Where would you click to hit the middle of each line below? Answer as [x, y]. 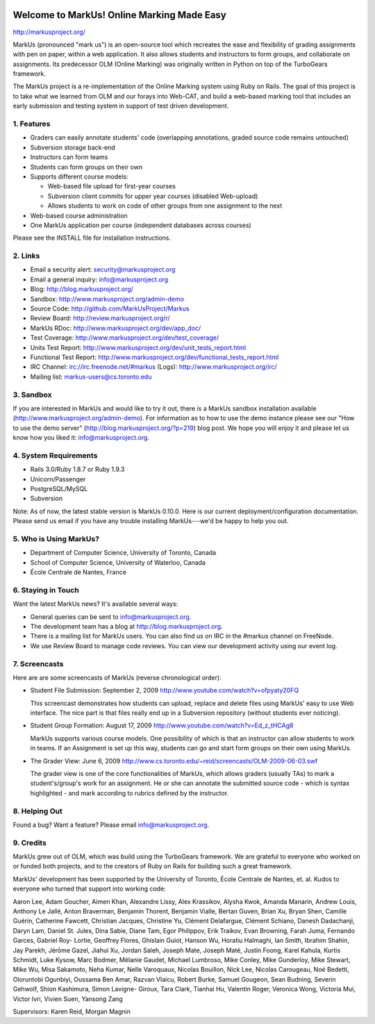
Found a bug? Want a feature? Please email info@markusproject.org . [111, 825]
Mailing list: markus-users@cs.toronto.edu [91, 377]
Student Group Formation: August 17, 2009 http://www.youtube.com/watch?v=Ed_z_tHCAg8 [162, 725]
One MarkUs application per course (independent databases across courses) [141, 225]
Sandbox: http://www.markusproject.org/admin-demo [107, 299]
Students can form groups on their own [86, 167]
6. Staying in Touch [46, 590]
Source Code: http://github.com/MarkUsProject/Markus [110, 308]
